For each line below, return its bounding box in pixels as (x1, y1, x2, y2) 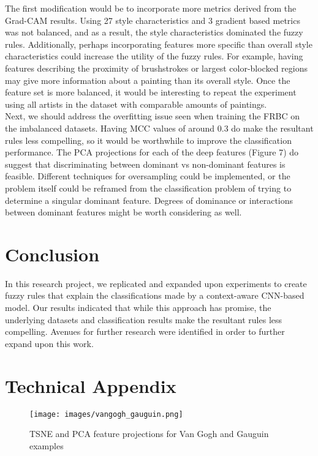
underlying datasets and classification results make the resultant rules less (5, 313, 282, 326)
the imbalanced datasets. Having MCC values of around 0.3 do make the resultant (5, 121, 314, 134)
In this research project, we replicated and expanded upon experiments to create (5, 277, 307, 290)
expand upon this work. (5, 337, 94, 349)
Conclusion (5, 241, 100, 266)
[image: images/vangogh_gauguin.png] (29, 409, 183, 419)
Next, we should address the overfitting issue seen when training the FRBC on (5, 110, 300, 122)
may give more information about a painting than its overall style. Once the (5, 73, 290, 86)
